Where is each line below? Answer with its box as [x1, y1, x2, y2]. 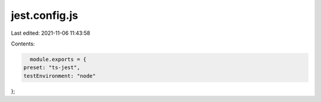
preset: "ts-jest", [23, 64, 80, 71]
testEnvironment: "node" [23, 73, 96, 79]
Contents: [11, 40, 35, 47]
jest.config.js [11, 9, 78, 22]
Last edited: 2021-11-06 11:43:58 [11, 29, 90, 37]
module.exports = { [30, 56, 87, 62]
